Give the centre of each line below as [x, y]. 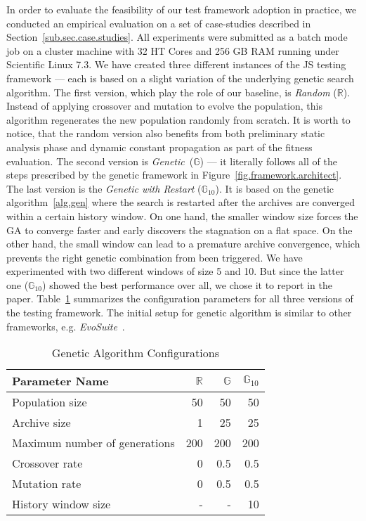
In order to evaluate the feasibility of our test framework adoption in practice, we [182, 9]
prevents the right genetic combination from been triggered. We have [155, 257]
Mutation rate [47, 484]
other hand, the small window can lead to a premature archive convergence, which [183, 244]
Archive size [41, 423]
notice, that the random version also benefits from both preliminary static [166, 133]
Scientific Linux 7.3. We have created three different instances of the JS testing [176, 64]
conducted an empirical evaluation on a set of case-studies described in [159, 23]
